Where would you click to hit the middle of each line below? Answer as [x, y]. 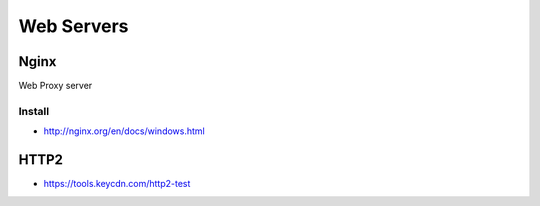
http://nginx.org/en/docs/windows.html [124, 131]
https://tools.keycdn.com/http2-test [117, 184]
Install [34, 111]
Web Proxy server [55, 86]
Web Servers [73, 26]
